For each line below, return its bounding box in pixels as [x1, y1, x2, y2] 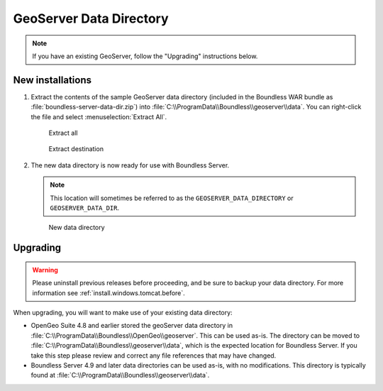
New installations [13, 74, 92, 86]
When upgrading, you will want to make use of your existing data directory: [13, 308, 233, 316]
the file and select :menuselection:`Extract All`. [30, 112, 167, 121]
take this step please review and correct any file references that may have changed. [30, 351, 277, 360]
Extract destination [48, 145, 104, 153]
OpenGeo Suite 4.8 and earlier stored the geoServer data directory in [30, 321, 233, 330]
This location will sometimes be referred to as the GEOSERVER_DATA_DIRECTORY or [50, 194, 294, 202]
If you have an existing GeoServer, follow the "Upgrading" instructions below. [32, 52, 258, 60]
